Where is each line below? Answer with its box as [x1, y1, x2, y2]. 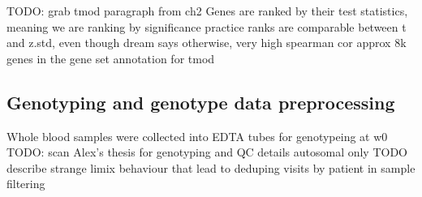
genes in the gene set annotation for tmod [6, 49, 215, 66]
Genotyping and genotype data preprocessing [6, 89, 395, 114]
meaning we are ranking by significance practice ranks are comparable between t [6, 18, 407, 35]
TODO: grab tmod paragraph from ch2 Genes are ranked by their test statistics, [6, 2, 408, 19]
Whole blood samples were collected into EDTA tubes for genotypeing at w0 [6, 127, 388, 144]
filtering [6, 175, 45, 192]
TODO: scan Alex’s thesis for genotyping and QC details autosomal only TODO [6, 143, 408, 161]
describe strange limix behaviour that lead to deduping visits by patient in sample [6, 159, 416, 176]
